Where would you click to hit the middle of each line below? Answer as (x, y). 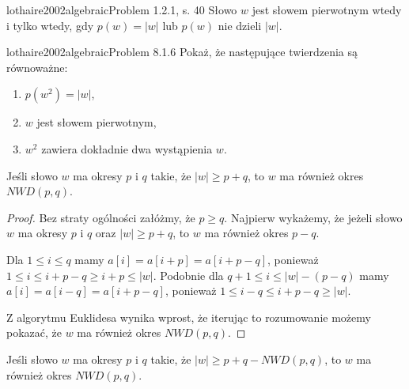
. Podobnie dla (188, 275)
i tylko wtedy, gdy (50, 25)
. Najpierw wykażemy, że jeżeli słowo (313, 217)
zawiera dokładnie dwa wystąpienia (127, 148)
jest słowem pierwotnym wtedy (327, 9)
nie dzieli (240, 25)
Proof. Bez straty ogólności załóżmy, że (101, 217)
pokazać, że (34, 332)
